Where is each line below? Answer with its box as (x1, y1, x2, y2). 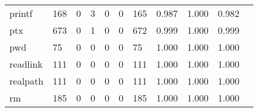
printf (9, 6, 33, 20)
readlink (9, 57, 43, 71)
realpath (9, 74, 43, 87)
